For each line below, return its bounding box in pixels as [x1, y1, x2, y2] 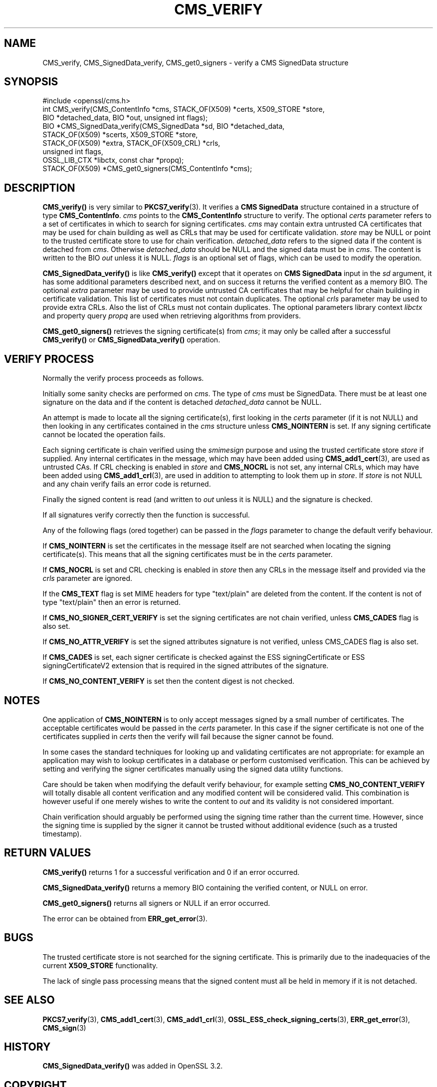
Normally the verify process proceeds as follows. [42, 374, 204, 383]
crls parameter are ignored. [42, 574, 132, 583]
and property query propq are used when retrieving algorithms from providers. [42, 311, 301, 320]
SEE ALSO [4, 994, 55, 1007]
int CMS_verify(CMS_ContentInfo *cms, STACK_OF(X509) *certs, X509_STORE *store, [42, 105, 325, 114]
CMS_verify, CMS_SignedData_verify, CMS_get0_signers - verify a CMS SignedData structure [42, 58, 349, 67]
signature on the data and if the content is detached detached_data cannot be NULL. [42, 398, 322, 407]
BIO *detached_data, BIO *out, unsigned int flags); [42, 113, 208, 122]
